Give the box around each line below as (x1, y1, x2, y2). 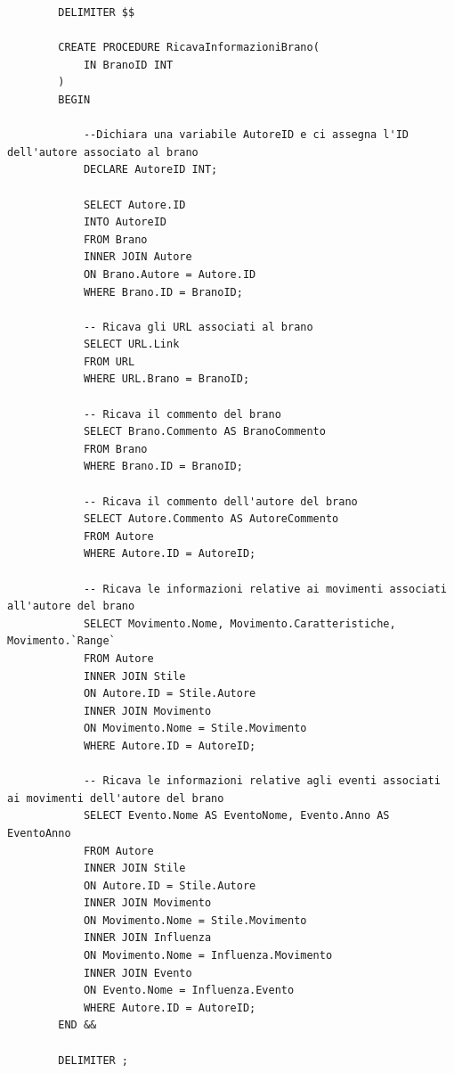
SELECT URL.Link (83, 338, 180, 351)
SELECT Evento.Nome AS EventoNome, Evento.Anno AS (83, 809, 390, 823)
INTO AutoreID (83, 216, 166, 229)
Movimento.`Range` (7, 635, 116, 648)
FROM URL (83, 355, 135, 368)
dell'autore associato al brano (7, 145, 199, 159)
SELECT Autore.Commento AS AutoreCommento (83, 512, 339, 526)
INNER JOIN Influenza (83, 931, 212, 945)
